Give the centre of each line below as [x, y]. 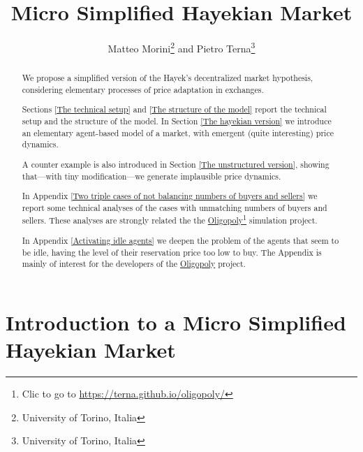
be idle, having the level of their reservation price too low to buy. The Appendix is [172, 252]
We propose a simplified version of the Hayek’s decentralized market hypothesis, [168, 78]
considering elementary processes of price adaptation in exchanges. [143, 89]
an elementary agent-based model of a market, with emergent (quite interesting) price [178, 132]
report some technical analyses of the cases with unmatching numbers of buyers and [175, 207]
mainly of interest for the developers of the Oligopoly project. [134, 264]
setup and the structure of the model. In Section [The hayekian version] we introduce [177, 121]
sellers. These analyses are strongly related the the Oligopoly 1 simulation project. [170, 219]
